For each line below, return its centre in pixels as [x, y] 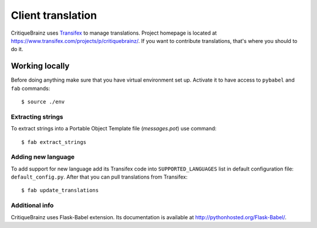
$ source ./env [43, 102]
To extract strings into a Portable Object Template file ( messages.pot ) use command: [114, 129]
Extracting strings [37, 116]
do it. [17, 49]
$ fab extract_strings [54, 142]
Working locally [40, 66]
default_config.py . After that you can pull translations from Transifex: [99, 177]
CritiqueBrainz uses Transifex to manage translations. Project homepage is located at [114, 33]
